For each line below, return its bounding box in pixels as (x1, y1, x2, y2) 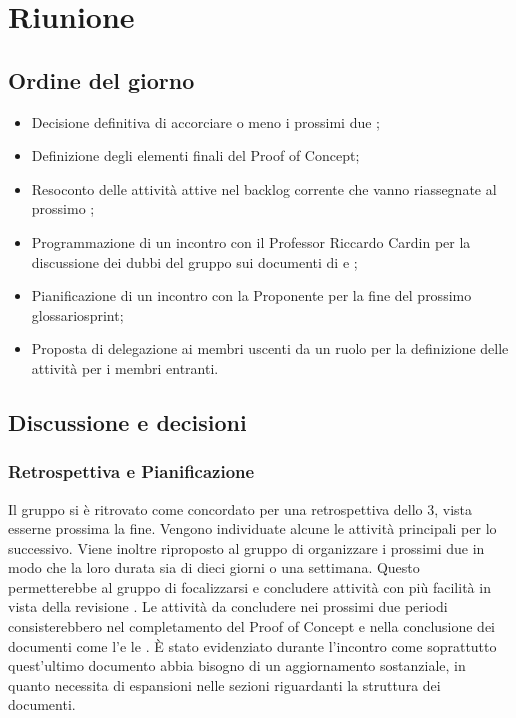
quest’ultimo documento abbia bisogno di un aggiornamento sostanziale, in (8, 655, 466, 676)
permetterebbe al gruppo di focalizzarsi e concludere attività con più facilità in (8, 576, 491, 597)
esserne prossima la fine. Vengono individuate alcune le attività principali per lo (8, 518, 497, 539)
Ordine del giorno (8, 64, 195, 95)
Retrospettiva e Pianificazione (8, 459, 255, 484)
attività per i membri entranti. (31, 357, 219, 378)
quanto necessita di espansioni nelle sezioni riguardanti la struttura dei (8, 674, 441, 695)
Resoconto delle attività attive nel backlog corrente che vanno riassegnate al (31, 178, 497, 199)
